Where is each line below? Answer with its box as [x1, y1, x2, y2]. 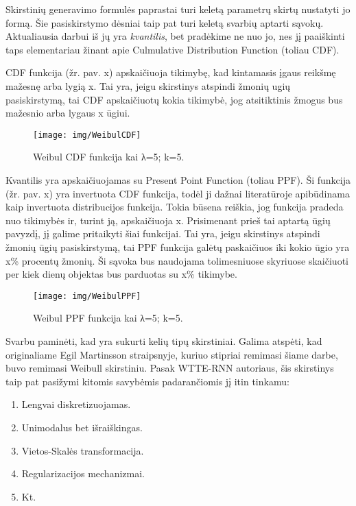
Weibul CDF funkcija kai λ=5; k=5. [33, 149, 185, 164]
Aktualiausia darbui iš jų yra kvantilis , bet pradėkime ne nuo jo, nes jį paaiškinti [5, 29, 345, 43]
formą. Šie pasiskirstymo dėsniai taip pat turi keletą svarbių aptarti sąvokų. [5, 15, 324, 29]
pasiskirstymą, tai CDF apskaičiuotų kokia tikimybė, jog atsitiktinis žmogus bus [5, 92, 343, 106]
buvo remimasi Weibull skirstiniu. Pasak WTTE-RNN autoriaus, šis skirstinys [5, 361, 334, 375]
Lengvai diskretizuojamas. [21, 397, 131, 411]
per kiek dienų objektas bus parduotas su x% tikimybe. [5, 267, 237, 281]
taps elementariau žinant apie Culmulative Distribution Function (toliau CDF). [5, 42, 340, 56]
